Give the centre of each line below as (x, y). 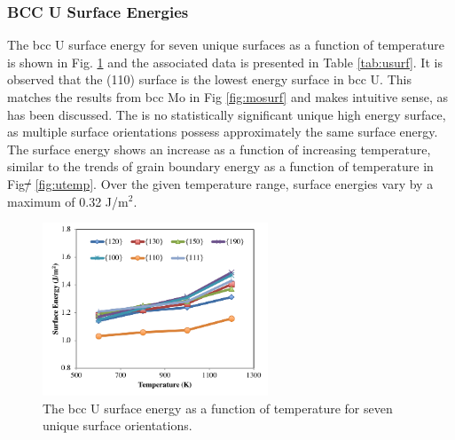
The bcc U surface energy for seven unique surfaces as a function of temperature (226, 45)
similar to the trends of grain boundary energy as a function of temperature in (220, 166)
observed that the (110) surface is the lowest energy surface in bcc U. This (209, 79)
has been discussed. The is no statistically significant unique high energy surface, (227, 114)
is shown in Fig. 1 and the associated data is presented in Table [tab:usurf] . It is (225, 62)
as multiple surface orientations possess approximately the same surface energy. (223, 132)
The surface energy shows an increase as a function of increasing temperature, (219, 149)
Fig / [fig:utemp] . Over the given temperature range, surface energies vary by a (220, 183)
